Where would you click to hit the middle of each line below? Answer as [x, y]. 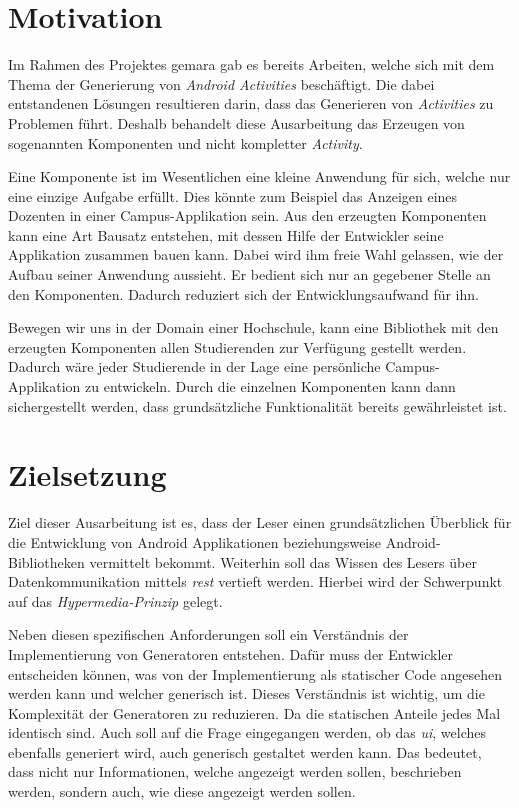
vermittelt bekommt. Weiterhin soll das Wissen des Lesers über [283, 561]
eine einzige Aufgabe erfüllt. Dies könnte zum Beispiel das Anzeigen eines [233, 195]
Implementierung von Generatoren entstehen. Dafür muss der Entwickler [231, 653]
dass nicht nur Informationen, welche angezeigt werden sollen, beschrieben [235, 771]
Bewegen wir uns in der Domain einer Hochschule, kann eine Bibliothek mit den [253, 327]
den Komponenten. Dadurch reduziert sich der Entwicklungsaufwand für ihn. [243, 293]
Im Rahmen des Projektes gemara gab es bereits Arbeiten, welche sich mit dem [251, 64]
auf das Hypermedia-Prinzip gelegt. [115, 600]
